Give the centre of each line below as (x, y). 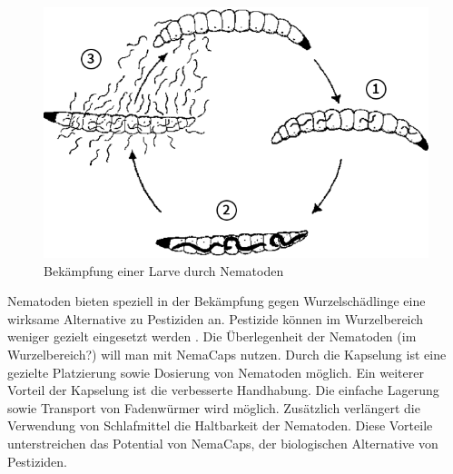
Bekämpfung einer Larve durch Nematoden (164, 270)
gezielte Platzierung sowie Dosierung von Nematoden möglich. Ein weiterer (216, 372)
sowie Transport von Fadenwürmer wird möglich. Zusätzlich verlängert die (214, 407)
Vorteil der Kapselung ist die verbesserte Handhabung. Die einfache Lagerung (223, 390)
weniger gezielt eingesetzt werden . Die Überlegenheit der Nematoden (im (212, 336)
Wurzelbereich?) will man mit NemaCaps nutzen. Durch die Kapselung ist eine (227, 354)
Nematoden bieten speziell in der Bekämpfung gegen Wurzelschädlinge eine (217, 301)
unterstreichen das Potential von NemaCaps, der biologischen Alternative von (223, 443)
